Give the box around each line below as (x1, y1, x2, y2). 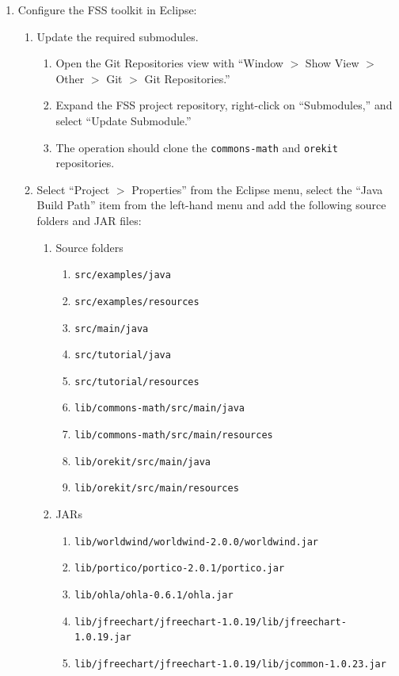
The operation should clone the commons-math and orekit (55, 139, 338, 155)
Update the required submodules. (36, 28, 199, 44)
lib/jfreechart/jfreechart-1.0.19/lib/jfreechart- (74, 616, 347, 628)
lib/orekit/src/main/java (74, 456, 211, 468)
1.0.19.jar (74, 632, 131, 644)
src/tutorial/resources (74, 376, 199, 388)
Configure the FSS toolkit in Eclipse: (17, 2, 197, 17)
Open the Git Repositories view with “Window (55, 55, 283, 71)
